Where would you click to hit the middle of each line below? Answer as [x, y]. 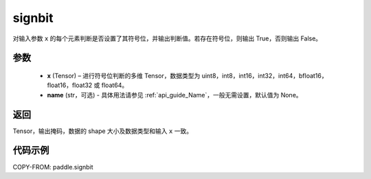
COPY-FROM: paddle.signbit [53, 167]
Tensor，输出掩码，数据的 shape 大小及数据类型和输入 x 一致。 [102, 131]
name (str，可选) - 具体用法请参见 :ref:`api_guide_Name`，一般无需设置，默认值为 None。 [175, 95]
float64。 [115, 85]
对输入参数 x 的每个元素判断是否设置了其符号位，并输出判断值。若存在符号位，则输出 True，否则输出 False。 [167, 38]
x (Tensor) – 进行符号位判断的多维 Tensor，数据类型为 [124, 75]
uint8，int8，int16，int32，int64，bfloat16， [265, 75]
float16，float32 [70, 85]
